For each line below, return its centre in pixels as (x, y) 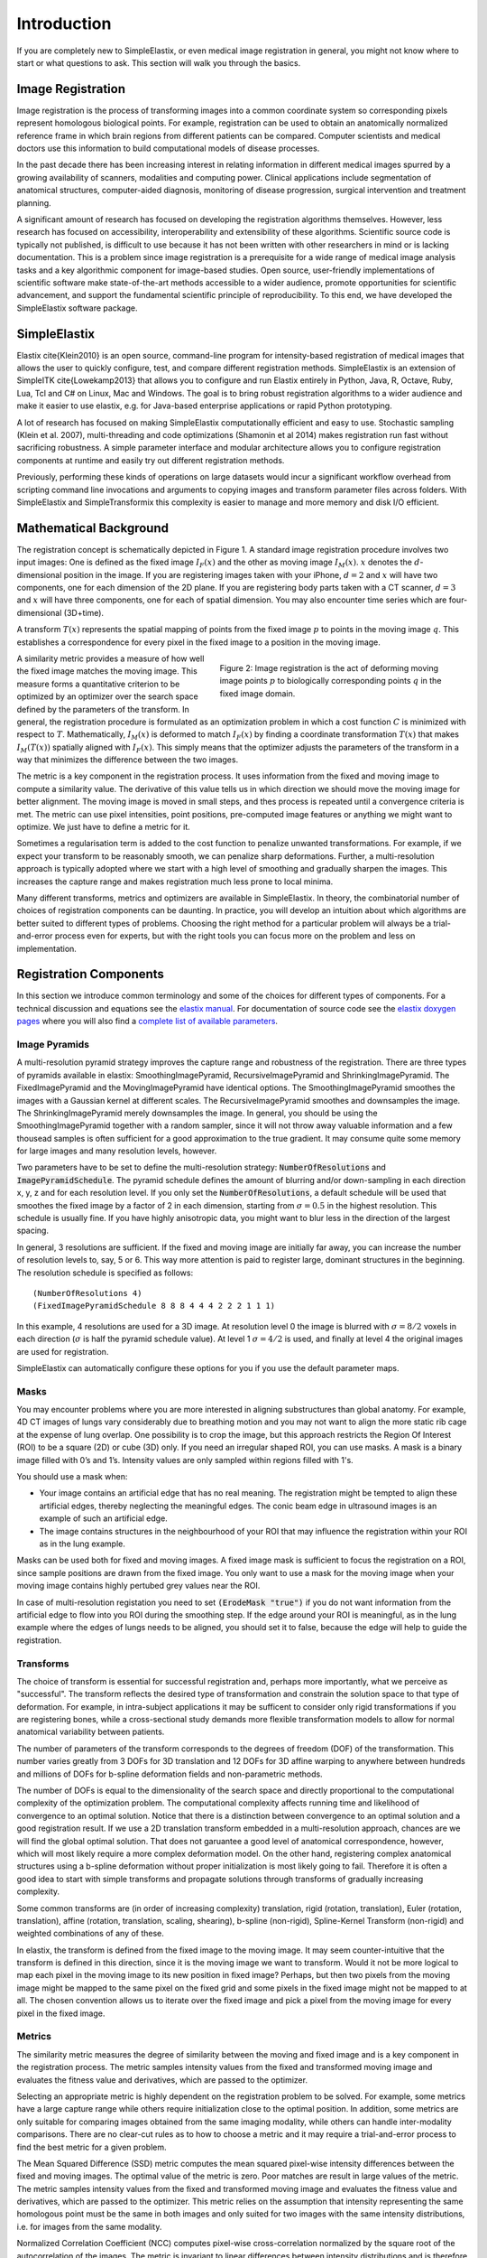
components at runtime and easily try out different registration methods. (151, 460)
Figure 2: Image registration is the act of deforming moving (329, 667)
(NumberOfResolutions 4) (87, 1293)
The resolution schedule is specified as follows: (105, 1273)
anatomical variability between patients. (91, 1732)
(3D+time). (83, 612)
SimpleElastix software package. (77, 308)
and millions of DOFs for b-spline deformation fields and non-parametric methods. (170, 1774)
